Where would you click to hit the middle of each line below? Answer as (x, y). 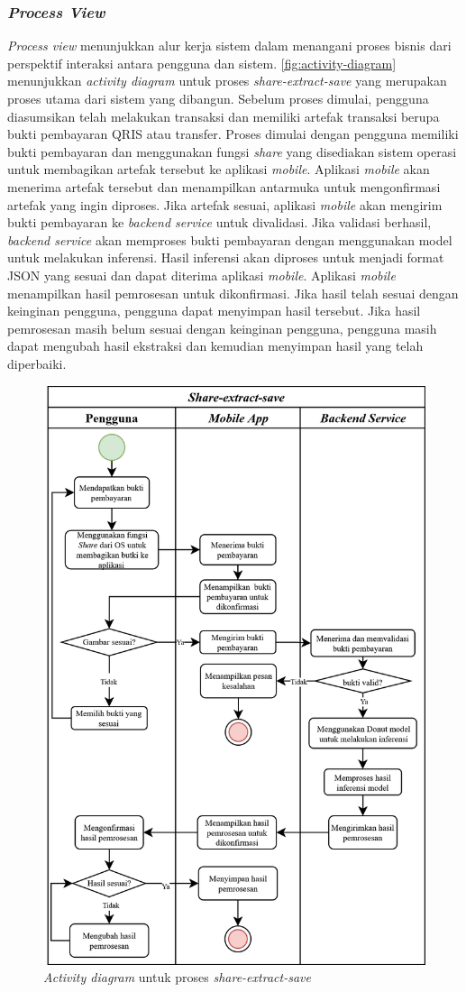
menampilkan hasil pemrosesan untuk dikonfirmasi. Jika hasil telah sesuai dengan (233, 293)
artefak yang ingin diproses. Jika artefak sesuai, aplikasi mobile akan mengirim (225, 204)
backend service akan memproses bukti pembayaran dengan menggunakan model (230, 239)
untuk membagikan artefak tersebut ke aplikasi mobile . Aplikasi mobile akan (219, 169)
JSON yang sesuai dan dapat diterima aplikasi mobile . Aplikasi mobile (201, 275)
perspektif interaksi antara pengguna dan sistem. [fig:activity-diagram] (202, 63)
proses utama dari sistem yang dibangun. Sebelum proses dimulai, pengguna (218, 98)
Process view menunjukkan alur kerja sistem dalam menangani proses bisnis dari (229, 46)
